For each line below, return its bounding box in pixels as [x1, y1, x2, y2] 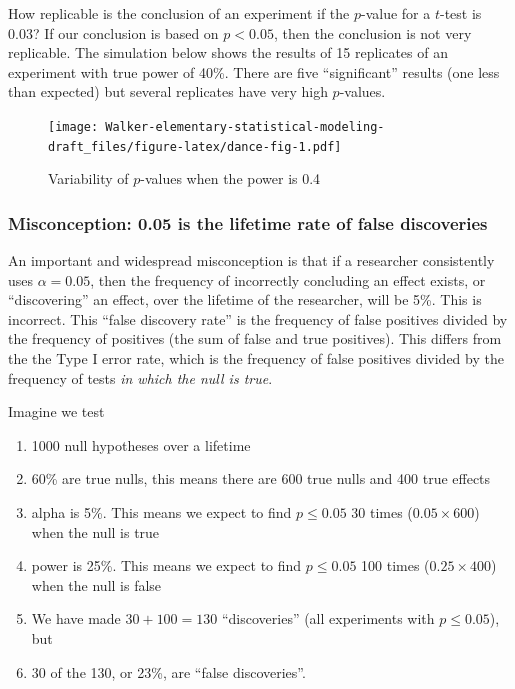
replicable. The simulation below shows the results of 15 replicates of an [8, 42, 448, 63]
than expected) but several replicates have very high [8, 81, 328, 102]
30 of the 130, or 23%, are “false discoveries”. [31, 661, 306, 682]
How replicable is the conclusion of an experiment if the [8, 3, 350, 23]
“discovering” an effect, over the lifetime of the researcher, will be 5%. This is [8, 289, 482, 310]
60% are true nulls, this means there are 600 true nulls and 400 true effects [31, 468, 491, 489]
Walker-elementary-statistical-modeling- [105, 119, 385, 134]
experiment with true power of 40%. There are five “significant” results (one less [8, 61, 500, 82]
